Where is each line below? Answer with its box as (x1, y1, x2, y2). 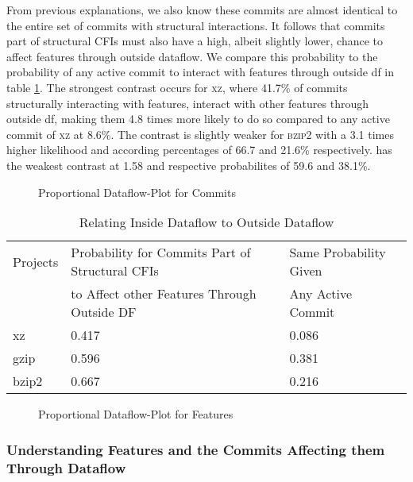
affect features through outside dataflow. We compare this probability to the (6, 48, 378, 64)
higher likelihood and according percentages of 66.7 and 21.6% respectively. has (6, 141, 392, 158)
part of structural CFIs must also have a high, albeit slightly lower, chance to (6, 33, 383, 49)
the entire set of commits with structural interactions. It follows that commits (6, 17, 385, 33)
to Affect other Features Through (71, 284, 257, 303)
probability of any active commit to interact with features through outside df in (6, 64, 395, 80)
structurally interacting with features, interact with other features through (6, 94, 369, 111)
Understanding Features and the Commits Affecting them (6, 439, 385, 459)
